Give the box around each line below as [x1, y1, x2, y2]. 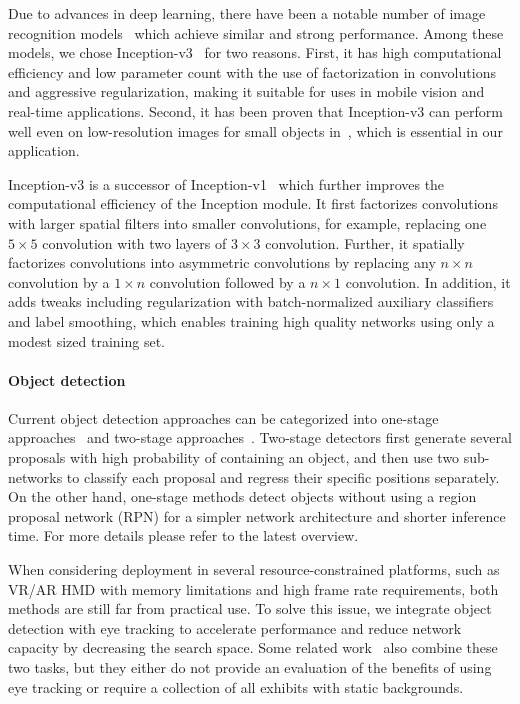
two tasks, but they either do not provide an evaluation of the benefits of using [8, 657, 492, 678]
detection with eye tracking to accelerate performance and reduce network [8, 617, 462, 638]
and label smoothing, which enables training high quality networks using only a [8, 310, 495, 331]
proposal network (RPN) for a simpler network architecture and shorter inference [8, 505, 506, 526]
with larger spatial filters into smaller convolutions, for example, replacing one [8, 212, 487, 233]
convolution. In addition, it [345, 271, 511, 292]
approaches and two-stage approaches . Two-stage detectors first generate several [8, 427, 512, 448]
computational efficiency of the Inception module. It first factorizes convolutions [8, 193, 498, 214]
